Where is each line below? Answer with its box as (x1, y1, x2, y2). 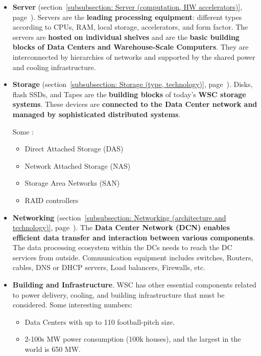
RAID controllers (25, 194, 79, 205)
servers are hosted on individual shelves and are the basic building (12, 31, 240, 42)
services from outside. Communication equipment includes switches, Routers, (12, 252, 253, 262)
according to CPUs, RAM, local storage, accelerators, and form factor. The (12, 21, 248, 32)
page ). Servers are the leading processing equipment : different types (12, 11, 242, 22)
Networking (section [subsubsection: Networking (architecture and (12, 212, 226, 222)
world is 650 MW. (25, 344, 81, 354)
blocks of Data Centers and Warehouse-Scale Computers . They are (12, 41, 249, 52)
